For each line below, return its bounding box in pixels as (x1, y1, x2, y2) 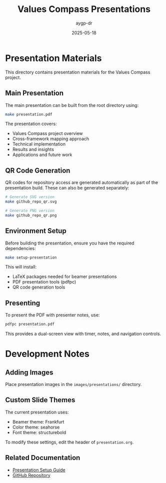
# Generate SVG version (5, 194, 55, 199)
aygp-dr (75, 20, 92, 26)
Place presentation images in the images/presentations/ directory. (5, 381, 142, 387)
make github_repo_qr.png (5, 212, 57, 218)
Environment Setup (5, 226, 66, 235)
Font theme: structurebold (12, 429, 66, 435)
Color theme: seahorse (12, 424, 60, 430)
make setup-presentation (5, 255, 57, 260)
